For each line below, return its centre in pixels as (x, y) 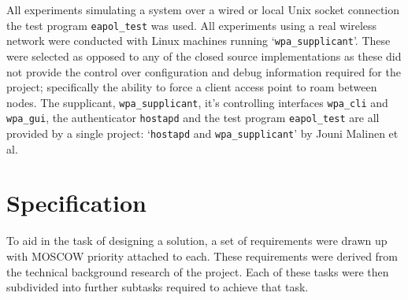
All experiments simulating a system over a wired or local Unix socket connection (203, 9)
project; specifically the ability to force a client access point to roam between (192, 87)
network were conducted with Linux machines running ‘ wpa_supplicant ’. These (198, 41)
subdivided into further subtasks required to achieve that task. (158, 287)
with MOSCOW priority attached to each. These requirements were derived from (202, 256)
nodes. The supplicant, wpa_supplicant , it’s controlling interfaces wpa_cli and (197, 102)
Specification (76, 203)
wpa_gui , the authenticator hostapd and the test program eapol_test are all (193, 118)
